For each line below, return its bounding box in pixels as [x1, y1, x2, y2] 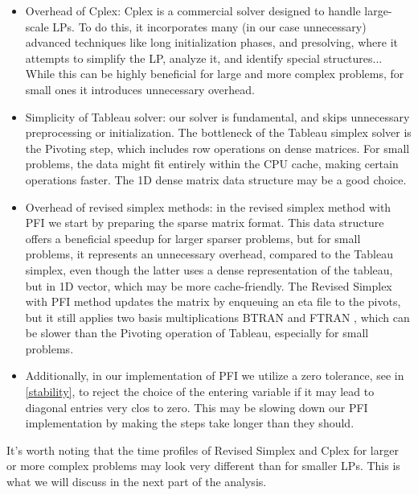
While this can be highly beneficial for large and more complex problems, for [25, 65, 404, 82]
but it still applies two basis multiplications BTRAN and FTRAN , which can [25, 308, 410, 325]
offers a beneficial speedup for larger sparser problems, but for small [25, 229, 361, 246]
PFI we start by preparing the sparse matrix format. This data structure [25, 214, 384, 231]
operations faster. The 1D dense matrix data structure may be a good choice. [25, 171, 407, 188]
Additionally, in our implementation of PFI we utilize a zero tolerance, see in [25, 367, 404, 384]
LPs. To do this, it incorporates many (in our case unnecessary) [52, 18, 367, 35]
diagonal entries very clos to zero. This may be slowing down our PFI [25, 398, 368, 415]
